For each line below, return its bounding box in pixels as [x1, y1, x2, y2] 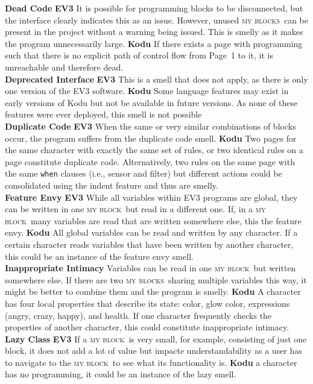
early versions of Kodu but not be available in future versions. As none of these [5, 96, 298, 109]
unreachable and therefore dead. [5, 60, 124, 73]
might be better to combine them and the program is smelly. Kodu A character [5, 285, 301, 298]
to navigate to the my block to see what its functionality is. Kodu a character [5, 356, 297, 368]
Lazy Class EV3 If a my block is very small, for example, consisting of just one [5, 332, 307, 345]
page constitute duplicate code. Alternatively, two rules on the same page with [5, 155, 295, 168]
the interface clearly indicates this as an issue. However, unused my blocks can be [5, 13, 309, 26]
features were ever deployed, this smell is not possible [5, 108, 202, 121]
